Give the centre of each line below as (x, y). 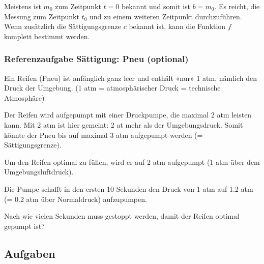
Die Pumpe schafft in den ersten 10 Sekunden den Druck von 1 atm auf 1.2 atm (129, 188)
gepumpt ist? (24, 226)
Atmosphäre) (24, 97)
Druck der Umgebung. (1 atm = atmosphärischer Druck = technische (112, 88)
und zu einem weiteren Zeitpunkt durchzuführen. (166, 16)
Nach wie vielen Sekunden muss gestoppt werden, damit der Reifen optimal (122, 216)
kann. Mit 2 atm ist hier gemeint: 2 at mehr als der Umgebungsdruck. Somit (124, 124)
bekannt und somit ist (156, 6)
